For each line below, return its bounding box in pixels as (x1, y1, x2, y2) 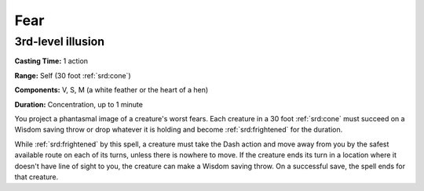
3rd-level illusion (14, 34, 105, 49)
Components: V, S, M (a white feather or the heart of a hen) (14, 85, 209, 95)
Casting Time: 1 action (14, 56, 89, 66)
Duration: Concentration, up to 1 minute (14, 99, 143, 109)
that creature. (14, 172, 59, 182)
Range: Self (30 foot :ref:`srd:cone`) (14, 70, 131, 80)
